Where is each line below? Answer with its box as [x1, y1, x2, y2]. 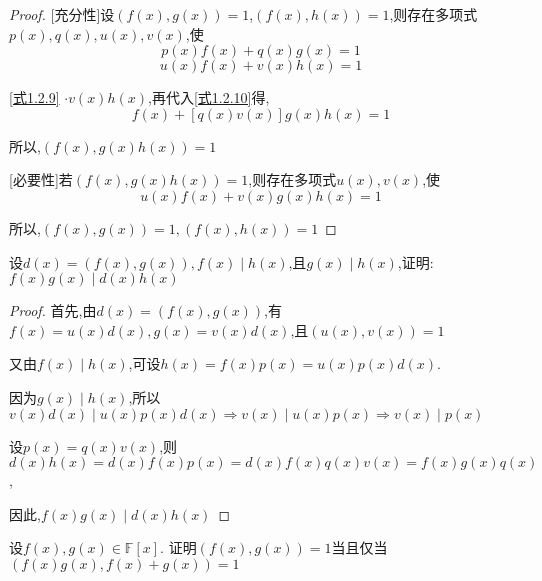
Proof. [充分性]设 [9, 4, 115, 24]
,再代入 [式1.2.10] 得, [148, 87, 270, 108]
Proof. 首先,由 [9, 300, 97, 321]
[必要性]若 [9, 169, 73, 190]
